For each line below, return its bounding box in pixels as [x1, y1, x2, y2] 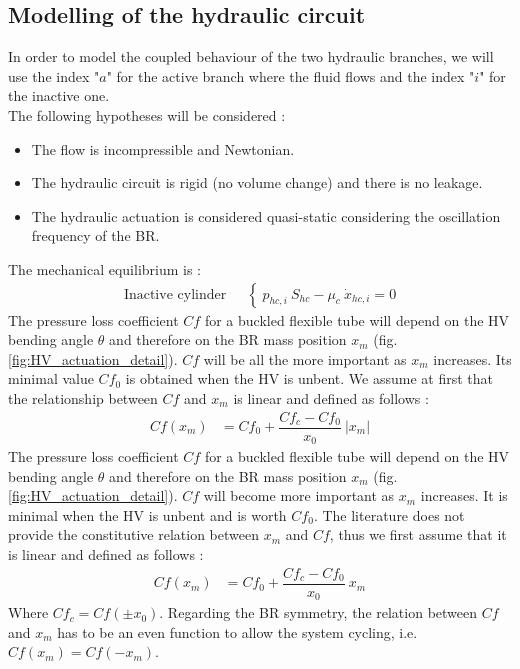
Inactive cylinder [123, 287, 227, 302]
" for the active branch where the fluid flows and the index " [106, 65, 475, 86]
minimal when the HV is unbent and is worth [8, 504, 287, 525]
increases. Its [433, 348, 512, 369]
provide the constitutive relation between [8, 524, 259, 545]
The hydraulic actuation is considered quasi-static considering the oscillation [31, 205, 501, 226]
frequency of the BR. [31, 225, 160, 246]
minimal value [8, 368, 94, 389]
